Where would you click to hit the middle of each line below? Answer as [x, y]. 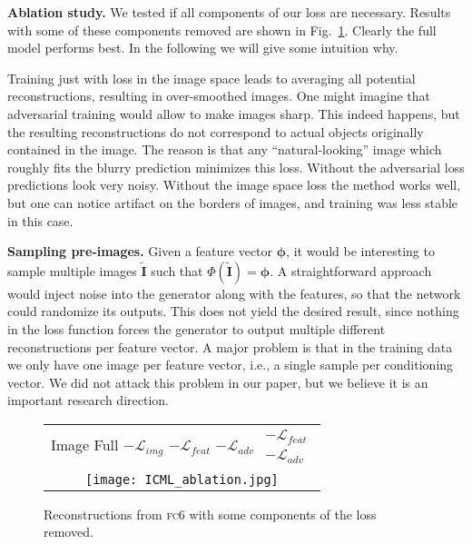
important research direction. [88, 400]
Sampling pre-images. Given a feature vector [140, 251]
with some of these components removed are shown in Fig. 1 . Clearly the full [222, 30]
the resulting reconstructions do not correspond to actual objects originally [216, 131]
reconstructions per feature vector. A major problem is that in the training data [230, 346]
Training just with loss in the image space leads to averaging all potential [211, 78]
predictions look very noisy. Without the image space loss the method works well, [234, 185]
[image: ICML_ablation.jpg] [182, 479]
